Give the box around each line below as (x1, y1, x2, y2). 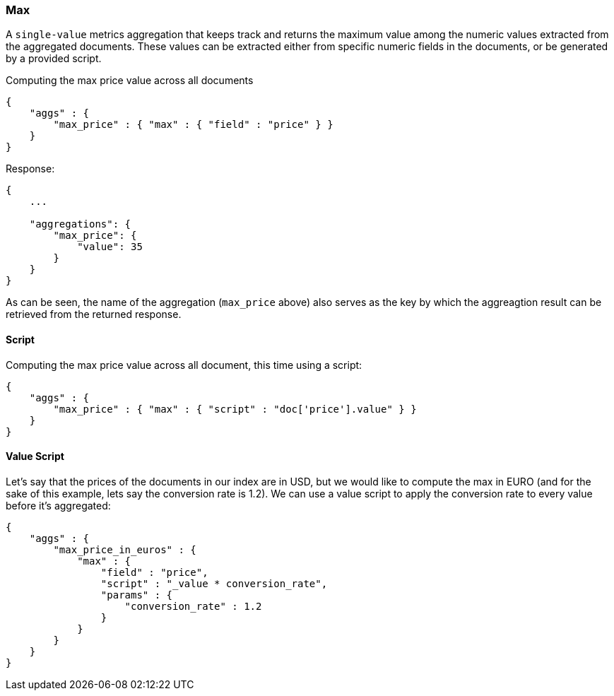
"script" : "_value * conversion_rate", (100, 577, 328, 589)
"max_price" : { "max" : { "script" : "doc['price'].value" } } (53, 403, 417, 415)
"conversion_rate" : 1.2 (124, 600, 262, 612)
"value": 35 (77, 241, 143, 253)
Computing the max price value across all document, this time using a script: (6, 358, 362, 371)
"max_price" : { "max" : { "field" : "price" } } (53, 119, 333, 131)
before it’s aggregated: (6, 499, 111, 512)
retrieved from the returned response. (6, 308, 182, 321)
